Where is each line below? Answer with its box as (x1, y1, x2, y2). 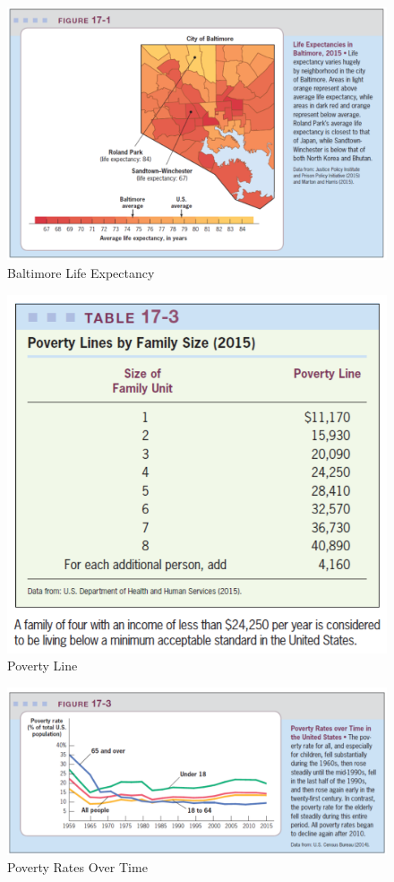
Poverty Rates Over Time (7, 858, 148, 877)
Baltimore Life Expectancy (7, 263, 155, 281)
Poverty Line (7, 656, 78, 675)
